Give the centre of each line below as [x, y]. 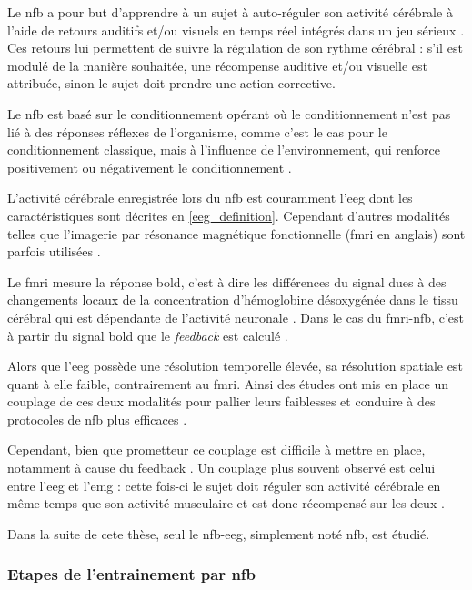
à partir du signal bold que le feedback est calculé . [148, 335]
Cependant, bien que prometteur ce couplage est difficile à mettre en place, [216, 450]
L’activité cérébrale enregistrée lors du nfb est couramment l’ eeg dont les [210, 198]
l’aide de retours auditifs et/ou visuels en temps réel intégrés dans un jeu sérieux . [236, 30]
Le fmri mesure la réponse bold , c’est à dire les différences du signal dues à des [227, 281]
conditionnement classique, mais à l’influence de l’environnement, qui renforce [224, 150]
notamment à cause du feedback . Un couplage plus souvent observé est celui [221, 468]
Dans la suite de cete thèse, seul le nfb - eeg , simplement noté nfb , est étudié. [219, 533]
